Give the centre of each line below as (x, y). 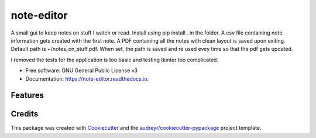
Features (27, 96)
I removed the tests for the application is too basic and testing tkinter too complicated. (115, 60)
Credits (25, 114)
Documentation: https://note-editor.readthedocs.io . (87, 78)
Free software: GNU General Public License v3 (82, 71)
